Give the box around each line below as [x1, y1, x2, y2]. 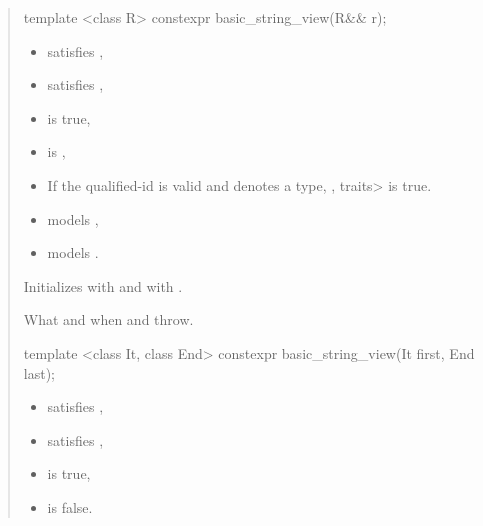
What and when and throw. [23, 309, 194, 330]
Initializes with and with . [23, 275, 183, 296]
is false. [47, 496, 93, 517]
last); [23, 362, 55, 383]
